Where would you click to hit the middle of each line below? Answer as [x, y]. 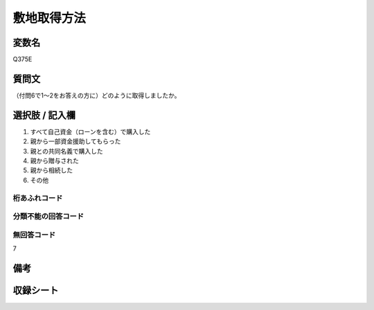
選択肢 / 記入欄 [44, 115]
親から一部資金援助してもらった [75, 141]
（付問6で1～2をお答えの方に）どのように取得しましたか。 [97, 95]
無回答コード [34, 235]
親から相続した [51, 170]
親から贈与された [54, 161]
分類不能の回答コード [48, 217]
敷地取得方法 [50, 18]
